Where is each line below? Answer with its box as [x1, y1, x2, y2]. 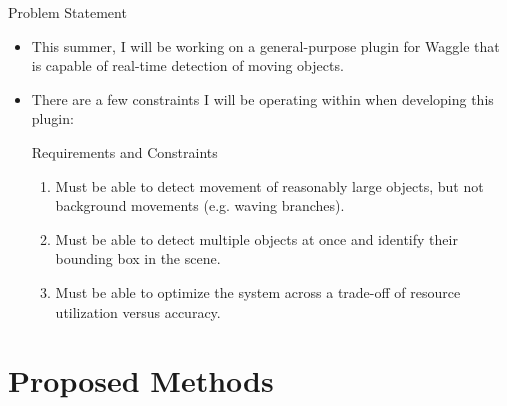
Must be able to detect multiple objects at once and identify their [55, 228, 458, 249]
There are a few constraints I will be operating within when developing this [31, 88, 494, 109]
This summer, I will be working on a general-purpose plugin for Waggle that [31, 35, 500, 56]
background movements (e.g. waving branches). [55, 195, 345, 216]
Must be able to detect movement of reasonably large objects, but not [55, 175, 484, 196]
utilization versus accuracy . [55, 301, 221, 322]
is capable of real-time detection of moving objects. [31, 55, 344, 76]
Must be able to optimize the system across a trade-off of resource [55, 281, 461, 302]
